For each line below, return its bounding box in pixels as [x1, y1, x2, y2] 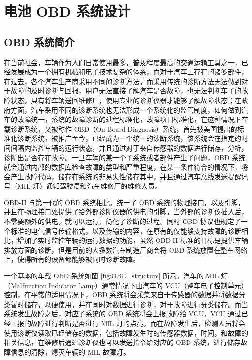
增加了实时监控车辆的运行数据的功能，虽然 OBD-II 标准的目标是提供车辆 [17, 235, 248, 245]
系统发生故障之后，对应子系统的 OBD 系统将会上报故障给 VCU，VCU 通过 [4, 309, 241, 319]
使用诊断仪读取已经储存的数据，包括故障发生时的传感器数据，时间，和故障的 [4, 327, 248, 338]
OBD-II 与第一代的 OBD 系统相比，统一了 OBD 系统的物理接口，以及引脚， [4, 197, 245, 207]
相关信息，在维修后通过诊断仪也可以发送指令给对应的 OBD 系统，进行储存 [4, 337, 241, 347]
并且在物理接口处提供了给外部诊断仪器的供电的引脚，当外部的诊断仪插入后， [4, 206, 248, 217]
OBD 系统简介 [4, 34, 75, 49]
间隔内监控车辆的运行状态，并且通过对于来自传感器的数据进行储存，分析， [10, 142, 248, 153]
